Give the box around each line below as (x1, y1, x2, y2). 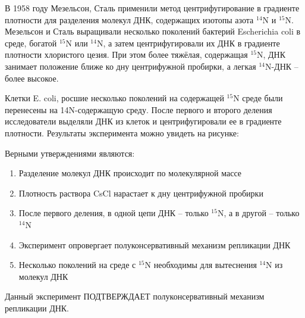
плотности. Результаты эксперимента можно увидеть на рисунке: (5, 126, 239, 139)
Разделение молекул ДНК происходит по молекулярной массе (18, 167, 241, 179)
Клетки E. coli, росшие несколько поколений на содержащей (5, 92, 224, 104)
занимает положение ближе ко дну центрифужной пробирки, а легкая (5, 60, 256, 72)
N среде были (233, 92, 283, 104)
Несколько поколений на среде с (18, 258, 136, 271)
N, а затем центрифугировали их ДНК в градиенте (96, 36, 280, 49)
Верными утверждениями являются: (5, 146, 135, 159)
